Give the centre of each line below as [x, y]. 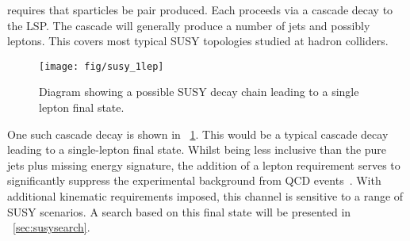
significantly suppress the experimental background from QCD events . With [194, 180]
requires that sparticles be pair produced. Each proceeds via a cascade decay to [200, 10]
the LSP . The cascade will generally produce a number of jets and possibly [189, 25]
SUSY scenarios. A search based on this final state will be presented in [179, 211]
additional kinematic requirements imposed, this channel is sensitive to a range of [205, 196]
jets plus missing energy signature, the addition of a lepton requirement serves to [204, 164]
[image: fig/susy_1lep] [102, 66]
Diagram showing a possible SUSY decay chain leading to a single [199, 92]
